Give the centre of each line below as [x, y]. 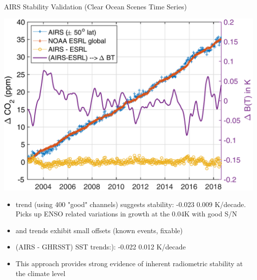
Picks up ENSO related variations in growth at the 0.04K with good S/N [126, 214]
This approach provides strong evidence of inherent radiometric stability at [129, 263]
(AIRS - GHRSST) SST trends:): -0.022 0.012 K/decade [101, 247]
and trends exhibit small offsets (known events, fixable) [99, 230]
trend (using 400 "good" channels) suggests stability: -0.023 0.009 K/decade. [131, 204]
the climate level [41, 273]
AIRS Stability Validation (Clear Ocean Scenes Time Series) [95, 6]
